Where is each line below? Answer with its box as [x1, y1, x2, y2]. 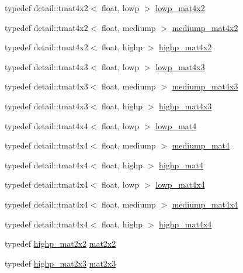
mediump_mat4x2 [172, 21, 238, 33]
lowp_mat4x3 [155, 60, 205, 72]
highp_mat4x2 [159, 41, 212, 53]
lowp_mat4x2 [155, 2, 205, 13]
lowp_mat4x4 [155, 178, 205, 191]
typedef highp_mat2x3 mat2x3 [5, 257, 116, 269]
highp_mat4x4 [159, 217, 212, 230]
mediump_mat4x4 [172, 198, 238, 210]
